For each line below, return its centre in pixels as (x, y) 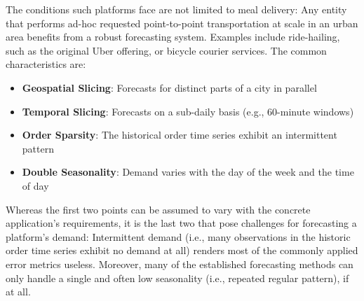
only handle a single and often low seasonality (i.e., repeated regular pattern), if (177, 278)
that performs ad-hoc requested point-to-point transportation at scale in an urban (182, 23)
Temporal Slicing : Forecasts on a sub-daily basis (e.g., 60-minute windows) (188, 111)
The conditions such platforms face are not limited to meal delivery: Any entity (176, 9)
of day (35, 185)
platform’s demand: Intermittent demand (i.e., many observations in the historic (178, 236)
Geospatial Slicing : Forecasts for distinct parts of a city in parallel (169, 87)
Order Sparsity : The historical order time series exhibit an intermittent (180, 135)
